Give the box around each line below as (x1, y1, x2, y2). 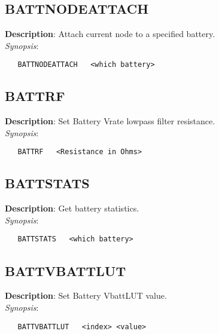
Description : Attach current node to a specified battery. (5, 27, 215, 40)
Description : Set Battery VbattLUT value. (5, 289, 167, 302)
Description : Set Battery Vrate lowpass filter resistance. (5, 115, 215, 127)
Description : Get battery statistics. (5, 202, 139, 215)
